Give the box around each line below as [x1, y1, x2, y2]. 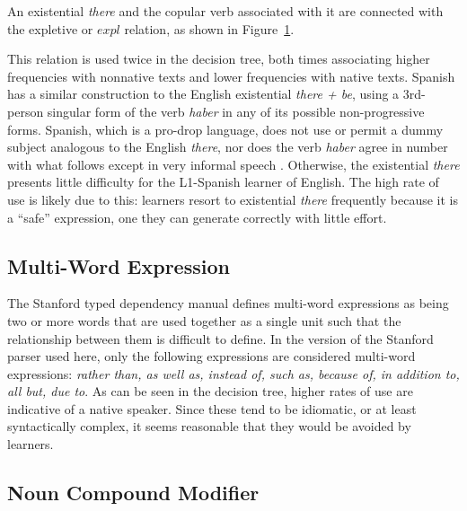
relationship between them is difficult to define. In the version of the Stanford [7, 329, 434, 348]
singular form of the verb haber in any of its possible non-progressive [47, 101, 425, 120]
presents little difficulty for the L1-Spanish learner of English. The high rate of [7, 172, 439, 191]
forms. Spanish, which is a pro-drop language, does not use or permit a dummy [7, 119, 444, 138]
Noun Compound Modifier [7, 479, 260, 507]
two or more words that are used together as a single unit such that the [7, 311, 401, 330]
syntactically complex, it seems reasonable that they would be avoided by [7, 417, 411, 436]
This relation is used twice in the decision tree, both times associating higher [7, 49, 430, 68]
